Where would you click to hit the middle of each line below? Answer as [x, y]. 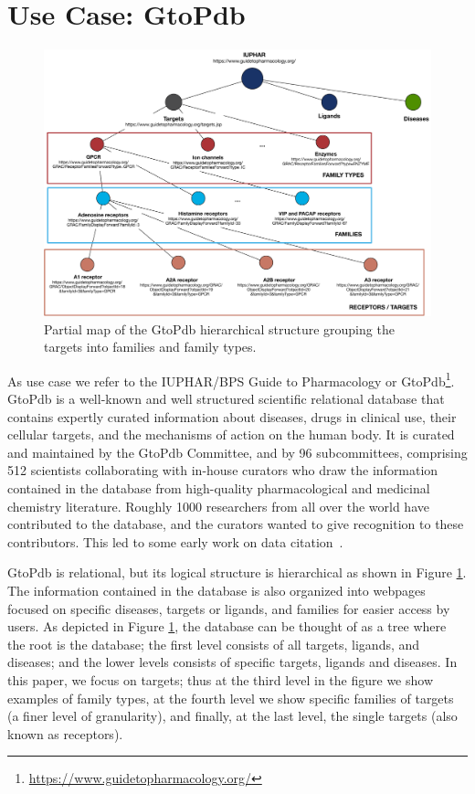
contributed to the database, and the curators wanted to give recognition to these [236, 524]
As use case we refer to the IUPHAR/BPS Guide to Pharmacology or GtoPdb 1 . [231, 379]
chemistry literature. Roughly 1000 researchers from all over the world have [218, 506]
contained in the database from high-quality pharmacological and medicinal [219, 488]
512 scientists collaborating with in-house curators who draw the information [223, 470]
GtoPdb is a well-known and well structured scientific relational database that [226, 399]
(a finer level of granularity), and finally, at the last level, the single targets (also [232, 716]
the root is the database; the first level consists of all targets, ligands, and [214, 644]
